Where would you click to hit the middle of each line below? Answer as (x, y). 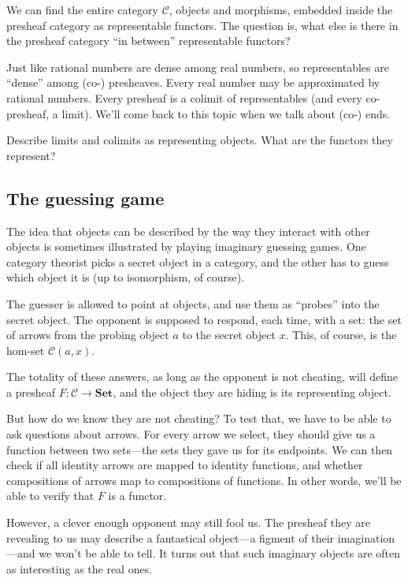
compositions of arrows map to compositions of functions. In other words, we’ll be (204, 480)
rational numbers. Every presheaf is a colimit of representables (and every (184, 97)
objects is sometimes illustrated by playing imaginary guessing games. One (186, 246)
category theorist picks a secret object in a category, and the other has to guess (198, 261)
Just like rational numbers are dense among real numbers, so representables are (198, 67)
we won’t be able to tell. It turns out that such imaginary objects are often (220, 553)
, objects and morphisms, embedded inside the (281, 9)
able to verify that (50, 496)
